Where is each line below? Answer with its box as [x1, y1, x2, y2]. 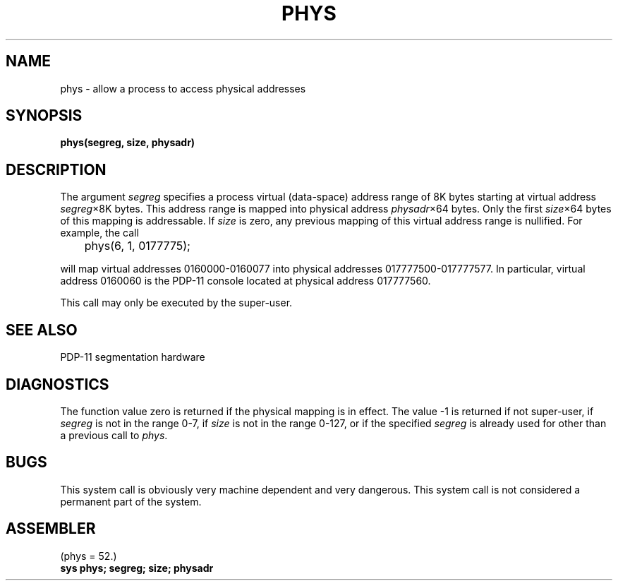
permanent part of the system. [60, 495, 202, 508]
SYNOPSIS [6, 107, 83, 125]
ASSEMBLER [6, 520, 96, 538]
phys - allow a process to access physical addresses [60, 82, 306, 95]
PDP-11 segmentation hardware [60, 351, 205, 364]
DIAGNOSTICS [6, 375, 109, 393]
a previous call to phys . [60, 429, 168, 441]
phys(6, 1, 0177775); [84, 239, 190, 253]
